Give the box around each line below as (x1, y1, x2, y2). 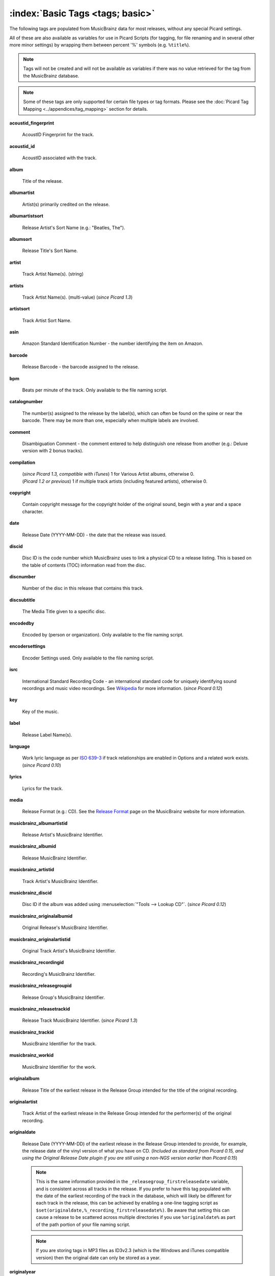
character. (22, 508, 44, 514)
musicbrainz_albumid (9, 843, 56, 849)
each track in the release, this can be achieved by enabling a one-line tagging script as (36, 1200, 218, 1206)
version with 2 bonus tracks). (22, 448, 84, 454)
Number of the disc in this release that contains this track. (22, 585, 144, 592)
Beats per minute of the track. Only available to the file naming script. (22, 387, 168, 393)
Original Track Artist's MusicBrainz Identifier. (22, 947, 116, 954)
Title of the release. (22, 178, 63, 184)
